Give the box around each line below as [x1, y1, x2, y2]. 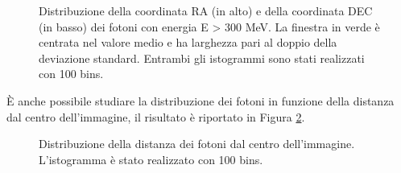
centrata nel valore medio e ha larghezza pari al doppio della [39, 34, 337, 51]
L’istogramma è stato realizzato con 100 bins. [39, 150, 263, 167]
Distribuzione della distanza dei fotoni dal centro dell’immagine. [39, 135, 355, 152]
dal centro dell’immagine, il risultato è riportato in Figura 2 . [6, 108, 305, 125]
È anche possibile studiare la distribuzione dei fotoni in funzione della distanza [6, 92, 395, 109]
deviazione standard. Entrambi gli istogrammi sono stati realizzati [39, 49, 365, 66]
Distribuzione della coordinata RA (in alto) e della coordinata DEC [39, 2, 373, 19]
